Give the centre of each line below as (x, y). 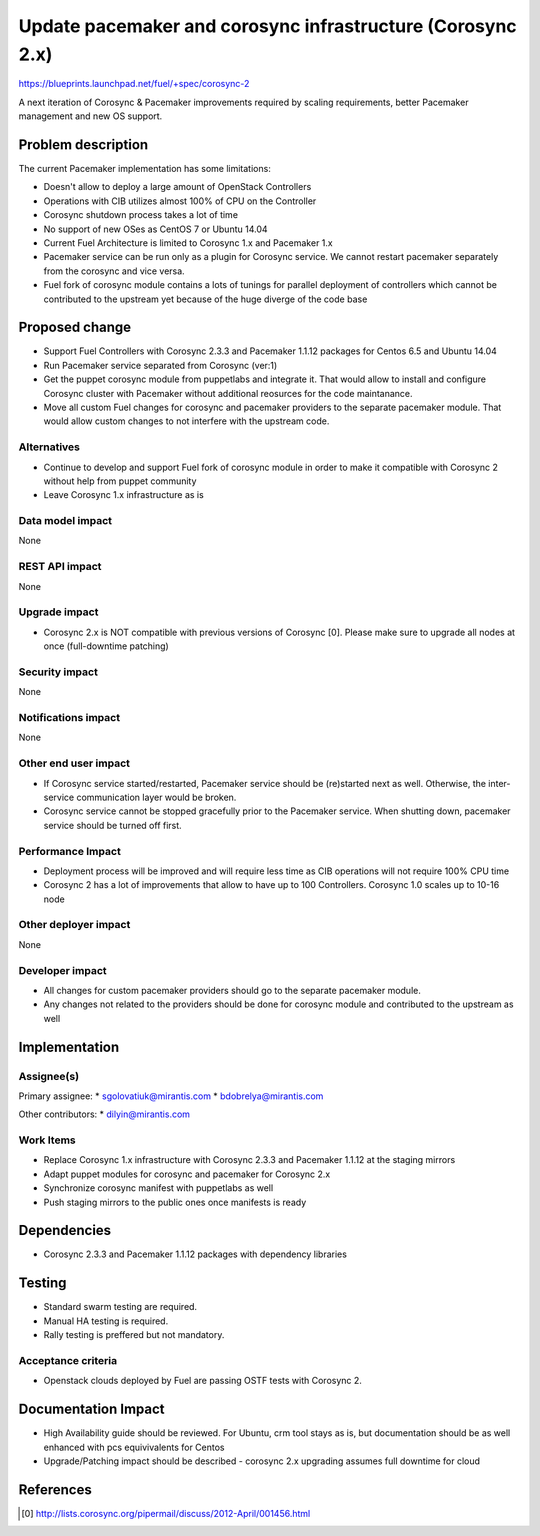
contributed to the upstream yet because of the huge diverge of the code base (205, 299)
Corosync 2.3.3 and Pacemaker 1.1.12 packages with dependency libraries (195, 1254)
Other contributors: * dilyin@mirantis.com (104, 1114)
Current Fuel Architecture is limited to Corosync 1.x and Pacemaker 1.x (188, 242)
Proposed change (75, 327)
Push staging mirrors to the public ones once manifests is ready (175, 1202)
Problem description (83, 144)
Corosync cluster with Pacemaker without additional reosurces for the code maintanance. (228, 393)
